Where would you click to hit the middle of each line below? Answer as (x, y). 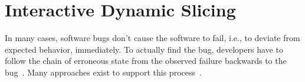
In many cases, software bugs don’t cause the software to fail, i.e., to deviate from (152, 38)
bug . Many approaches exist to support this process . (103, 72)
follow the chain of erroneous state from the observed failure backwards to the (146, 61)
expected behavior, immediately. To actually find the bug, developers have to (144, 49)
